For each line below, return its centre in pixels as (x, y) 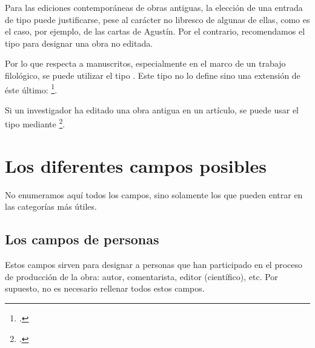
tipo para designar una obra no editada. (79, 43)
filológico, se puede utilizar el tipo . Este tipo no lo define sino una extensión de (153, 75)
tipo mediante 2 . (35, 123)
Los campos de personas (82, 239)
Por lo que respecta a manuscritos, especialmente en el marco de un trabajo (145, 63)
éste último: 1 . (31, 89)
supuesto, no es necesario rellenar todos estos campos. (105, 288)
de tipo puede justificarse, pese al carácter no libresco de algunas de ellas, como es (157, 19)
